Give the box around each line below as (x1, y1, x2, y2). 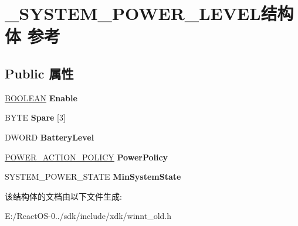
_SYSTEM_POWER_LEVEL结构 (5, 1, 294, 25)
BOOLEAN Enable (5, 91, 77, 104)
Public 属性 (5, 64, 74, 82)
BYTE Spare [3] (5, 111, 66, 124)
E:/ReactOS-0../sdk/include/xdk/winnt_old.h (5, 210, 172, 222)
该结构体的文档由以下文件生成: (5, 190, 122, 202)
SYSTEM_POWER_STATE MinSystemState (5, 170, 181, 183)
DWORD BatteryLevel (5, 131, 94, 143)
